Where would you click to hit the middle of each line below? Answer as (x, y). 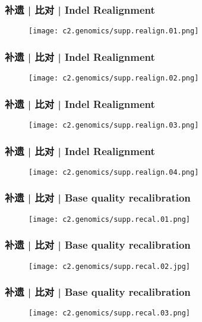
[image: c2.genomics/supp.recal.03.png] (110, 313)
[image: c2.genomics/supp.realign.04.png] (114, 172)
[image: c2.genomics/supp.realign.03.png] (114, 125)
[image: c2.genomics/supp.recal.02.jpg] (110, 266)
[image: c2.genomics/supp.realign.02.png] (114, 78)
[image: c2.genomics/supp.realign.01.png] (114, 31)
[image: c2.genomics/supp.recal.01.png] (110, 219)
